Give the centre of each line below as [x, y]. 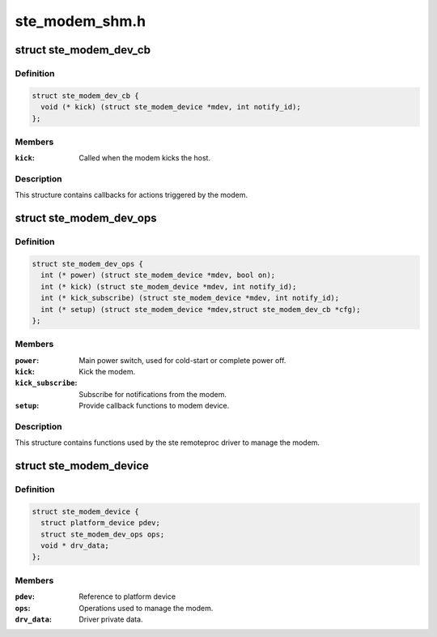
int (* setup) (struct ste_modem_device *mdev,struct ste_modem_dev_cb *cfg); [201, 309]
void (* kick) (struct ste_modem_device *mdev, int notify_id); [171, 107]
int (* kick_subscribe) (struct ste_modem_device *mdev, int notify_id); [190, 298]
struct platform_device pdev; [101, 523]
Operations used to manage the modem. [146, 608]
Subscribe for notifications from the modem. [153, 394]
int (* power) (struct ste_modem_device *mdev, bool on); [158, 275]
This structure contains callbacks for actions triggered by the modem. [132, 195]
